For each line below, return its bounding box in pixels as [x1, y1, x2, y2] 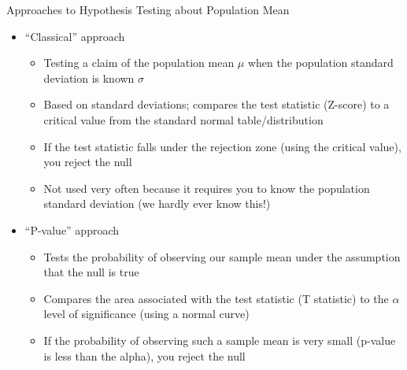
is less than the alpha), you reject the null [43, 347, 246, 364]
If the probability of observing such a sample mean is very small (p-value [43, 331, 396, 348]
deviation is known [43, 69, 135, 86]
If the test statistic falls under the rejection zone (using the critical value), [43, 138, 401, 154]
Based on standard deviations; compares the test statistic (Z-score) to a [43, 96, 390, 113]
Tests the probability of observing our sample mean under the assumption [43, 248, 401, 265]
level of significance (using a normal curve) [43, 305, 250, 322]
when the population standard [247, 54, 394, 71]
